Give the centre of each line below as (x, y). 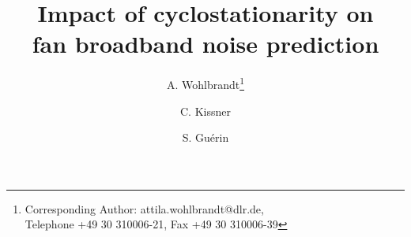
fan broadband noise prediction (205, 44)
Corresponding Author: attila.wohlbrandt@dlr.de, (144, 208)
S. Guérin (205, 137)
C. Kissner (205, 111)
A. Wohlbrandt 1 (205, 83)
